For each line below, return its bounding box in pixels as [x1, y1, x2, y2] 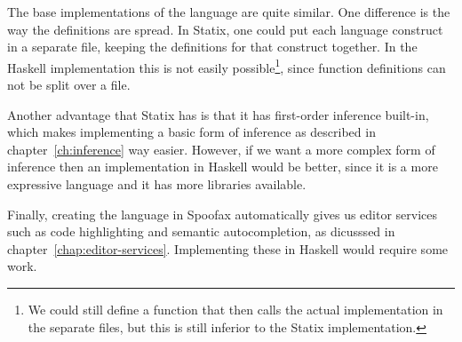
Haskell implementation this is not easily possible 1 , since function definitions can [7, 55, 446, 76]
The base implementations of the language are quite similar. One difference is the [7, 3, 450, 20]
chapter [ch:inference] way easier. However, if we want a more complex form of [7, 139, 435, 158]
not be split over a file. [7, 76, 131, 94]
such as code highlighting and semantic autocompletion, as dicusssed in [7, 222, 395, 241]
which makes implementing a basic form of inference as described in [7, 123, 376, 141]
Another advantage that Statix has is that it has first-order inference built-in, [7, 105, 429, 123]
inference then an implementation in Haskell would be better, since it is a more [7, 157, 438, 176]
